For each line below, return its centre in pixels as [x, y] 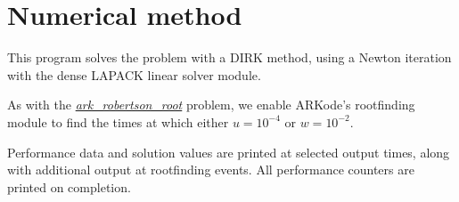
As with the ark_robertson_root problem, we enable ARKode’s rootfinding [211, 105]
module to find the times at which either [118, 121]
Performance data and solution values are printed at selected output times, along [229, 152]
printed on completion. [69, 186]
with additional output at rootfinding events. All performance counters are [211, 170]
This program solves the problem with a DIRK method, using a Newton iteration [229, 57]
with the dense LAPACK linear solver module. [134, 74]
